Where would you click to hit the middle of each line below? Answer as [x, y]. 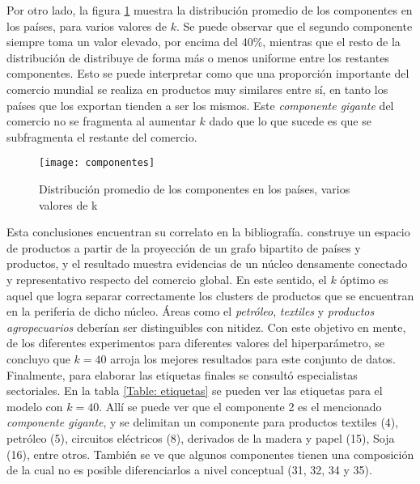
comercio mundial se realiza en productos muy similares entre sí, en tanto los [197, 89]
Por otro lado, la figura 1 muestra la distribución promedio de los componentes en [210, 10]
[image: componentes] [97, 163]
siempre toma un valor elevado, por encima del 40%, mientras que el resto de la [204, 42]
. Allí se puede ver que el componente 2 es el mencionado [240, 406]
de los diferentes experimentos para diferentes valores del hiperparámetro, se [196, 343]
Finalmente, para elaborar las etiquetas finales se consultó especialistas [182, 374]
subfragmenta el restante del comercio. [102, 136]
